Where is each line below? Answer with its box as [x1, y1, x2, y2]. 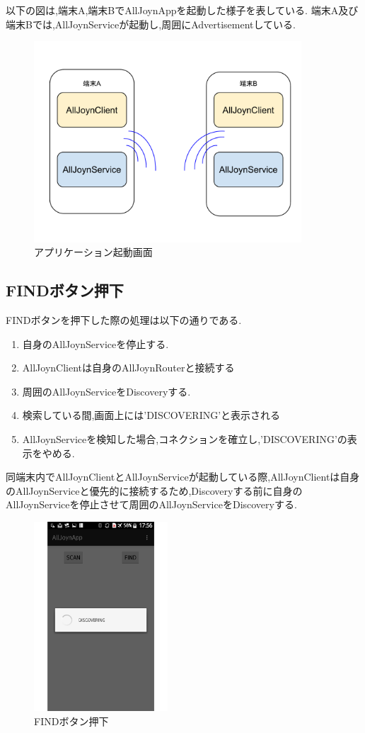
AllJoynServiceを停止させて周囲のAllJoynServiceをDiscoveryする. [6, 497, 297, 512]
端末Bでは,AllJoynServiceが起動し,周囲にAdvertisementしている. [6, 16, 296, 31]
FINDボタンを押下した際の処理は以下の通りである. [6, 313, 242, 328]
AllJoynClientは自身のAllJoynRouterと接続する [22, 360, 235, 375]
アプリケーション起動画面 [34, 245, 153, 259]
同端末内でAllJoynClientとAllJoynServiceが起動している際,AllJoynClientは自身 [6, 469, 360, 484]
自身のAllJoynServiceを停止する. [22, 336, 169, 351]
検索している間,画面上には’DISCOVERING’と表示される [22, 408, 281, 423]
